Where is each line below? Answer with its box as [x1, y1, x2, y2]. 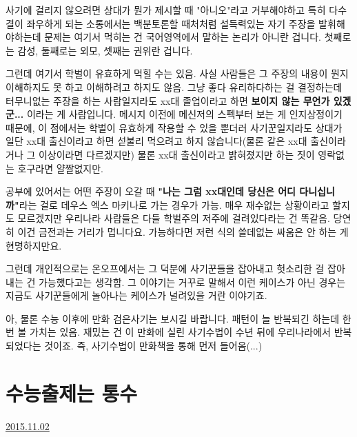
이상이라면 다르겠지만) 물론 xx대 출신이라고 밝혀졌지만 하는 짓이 [38, 147, 315, 161]
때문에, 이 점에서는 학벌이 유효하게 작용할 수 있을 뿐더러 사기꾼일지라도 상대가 [6, 120, 343, 134]
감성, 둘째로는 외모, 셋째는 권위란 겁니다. [17, 43, 193, 57]
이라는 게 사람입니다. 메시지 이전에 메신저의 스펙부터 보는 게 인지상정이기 [26, 107, 343, 121]
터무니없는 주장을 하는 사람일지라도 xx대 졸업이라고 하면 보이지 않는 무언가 [6, 93, 330, 108]
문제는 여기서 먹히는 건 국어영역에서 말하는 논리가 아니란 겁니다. [44, 30, 322, 44]
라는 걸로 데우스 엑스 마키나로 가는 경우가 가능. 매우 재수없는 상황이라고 [19, 197, 329, 212]
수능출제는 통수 [6, 378, 138, 407]
